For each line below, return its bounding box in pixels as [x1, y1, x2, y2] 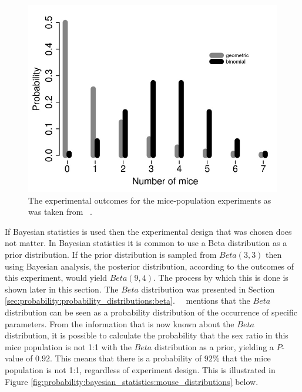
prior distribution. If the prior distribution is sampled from [5, 248, 217, 260]
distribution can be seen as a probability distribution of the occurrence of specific [5, 305, 298, 318]
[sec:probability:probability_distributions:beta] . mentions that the [5, 294, 250, 307]
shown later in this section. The [5, 283, 119, 295]
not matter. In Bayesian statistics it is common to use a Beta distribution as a [5, 237, 287, 249]
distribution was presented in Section [141, 283, 275, 295]
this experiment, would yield [5, 271, 107, 284]
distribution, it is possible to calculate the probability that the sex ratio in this [5, 329, 288, 341]
